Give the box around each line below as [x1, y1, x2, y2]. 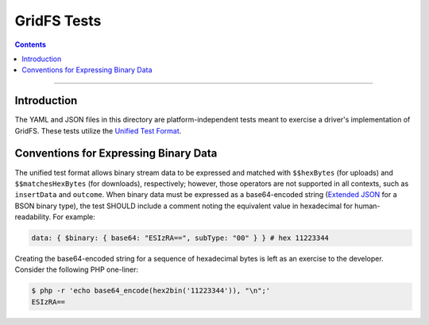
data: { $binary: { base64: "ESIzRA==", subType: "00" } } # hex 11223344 [31, 234, 330, 242]
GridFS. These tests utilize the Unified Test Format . [14, 126, 182, 135]
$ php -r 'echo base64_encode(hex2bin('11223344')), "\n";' [31, 286, 271, 296]
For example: [52, 212, 95, 222]
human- [354, 201, 381, 211]
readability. [14, 212, 52, 222]
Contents [14, 40, 47, 49]
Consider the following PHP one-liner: [14, 265, 139, 274]
